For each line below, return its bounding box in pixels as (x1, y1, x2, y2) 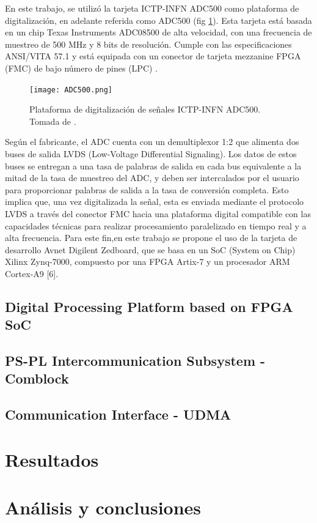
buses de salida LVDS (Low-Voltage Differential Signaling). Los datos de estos (5, 147, 297, 160)
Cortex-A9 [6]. (5, 267, 59, 280)
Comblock (5, 369, 69, 388)
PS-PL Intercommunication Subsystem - (5, 351, 266, 370)
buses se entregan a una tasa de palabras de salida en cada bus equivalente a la (5, 159, 302, 172)
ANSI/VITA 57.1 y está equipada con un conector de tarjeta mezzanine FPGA (5, 50, 301, 62)
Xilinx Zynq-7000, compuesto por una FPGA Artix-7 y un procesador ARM (5, 255, 290, 268)
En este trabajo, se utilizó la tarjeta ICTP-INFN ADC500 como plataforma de (5, 2, 299, 14)
